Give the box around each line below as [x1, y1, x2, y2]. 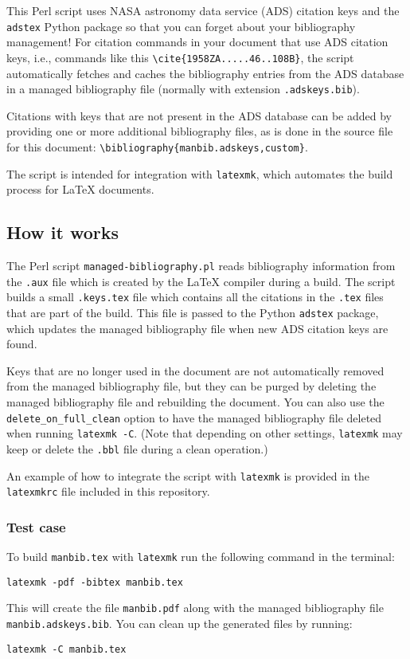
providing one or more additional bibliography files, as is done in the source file [6, 123, 393, 139]
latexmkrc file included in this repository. [6, 483, 210, 500]
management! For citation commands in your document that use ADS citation [6, 33, 389, 50]
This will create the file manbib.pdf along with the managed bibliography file [6, 599, 384, 616]
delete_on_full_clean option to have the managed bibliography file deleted [6, 409, 382, 426]
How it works [6, 220, 119, 245]
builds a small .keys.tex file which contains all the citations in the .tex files [6, 288, 384, 305]
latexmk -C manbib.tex [6, 643, 127, 655]
